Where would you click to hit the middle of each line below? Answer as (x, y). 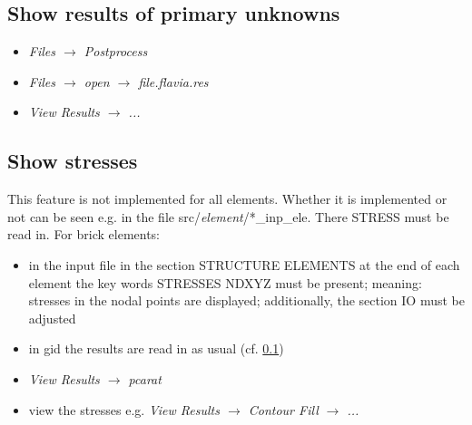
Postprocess (116, 51)
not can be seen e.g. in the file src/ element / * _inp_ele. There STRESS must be (228, 216)
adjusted (52, 318)
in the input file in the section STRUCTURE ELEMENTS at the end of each (244, 264)
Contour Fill (283, 409)
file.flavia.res (173, 81)
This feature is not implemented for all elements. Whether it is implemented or (227, 199)
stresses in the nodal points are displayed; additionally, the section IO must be (246, 300)
